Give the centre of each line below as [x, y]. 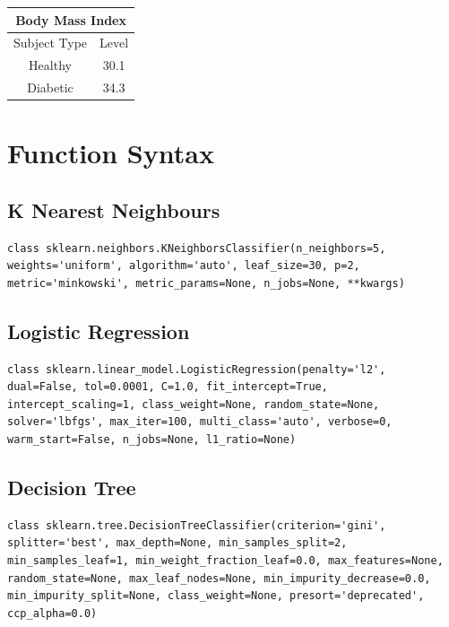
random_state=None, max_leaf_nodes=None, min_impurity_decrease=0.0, [219, 578]
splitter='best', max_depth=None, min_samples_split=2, [177, 543]
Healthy [50, 65]
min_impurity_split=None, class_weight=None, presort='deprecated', [216, 596]
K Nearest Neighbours [114, 209]
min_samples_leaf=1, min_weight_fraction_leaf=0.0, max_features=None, [225, 561]
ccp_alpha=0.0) [52, 613]
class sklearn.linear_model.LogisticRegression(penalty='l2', [197, 369]
